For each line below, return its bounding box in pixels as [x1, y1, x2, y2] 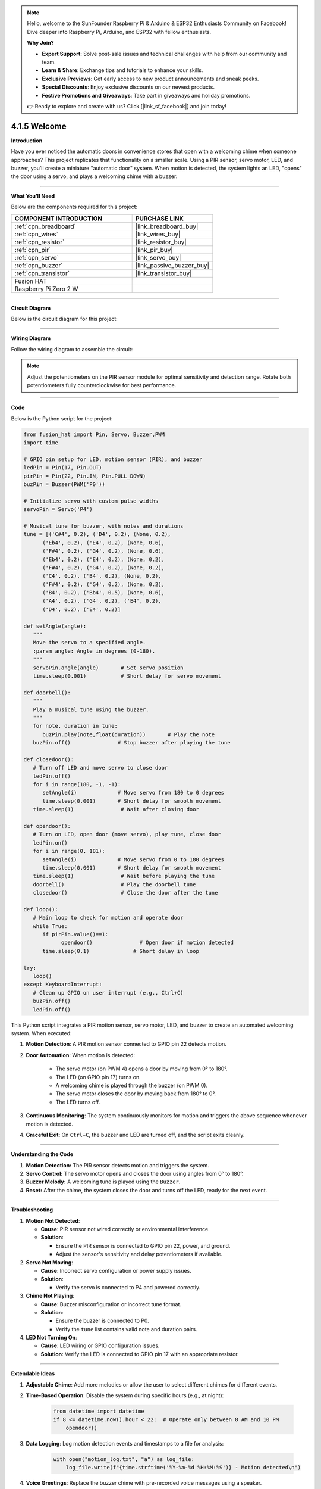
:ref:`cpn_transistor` [14, 269, 70, 277]
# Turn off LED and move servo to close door [33, 764, 168, 771]
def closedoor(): [23, 756, 74, 762]
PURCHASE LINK [135, 214, 184, 223]
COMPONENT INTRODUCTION [14, 214, 103, 223]
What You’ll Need [11, 192, 55, 200]
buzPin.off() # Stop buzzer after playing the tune [33, 739, 231, 746]
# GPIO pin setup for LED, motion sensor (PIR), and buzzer [23, 456, 203, 463]
